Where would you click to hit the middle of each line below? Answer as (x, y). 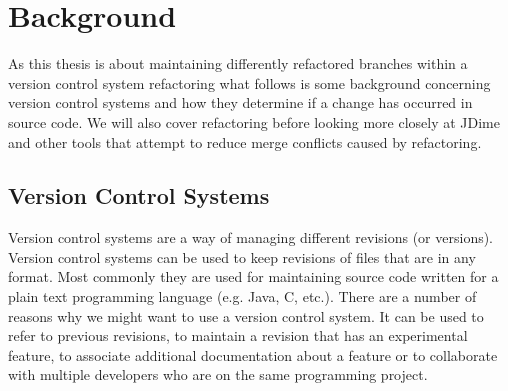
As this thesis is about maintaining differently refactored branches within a (238, 63)
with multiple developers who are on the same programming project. (218, 374)
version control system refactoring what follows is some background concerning (249, 82)
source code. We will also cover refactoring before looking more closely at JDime (254, 121)
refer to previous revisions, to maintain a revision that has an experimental (238, 335)
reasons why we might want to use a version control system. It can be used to (246, 315)
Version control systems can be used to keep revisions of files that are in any (242, 256)
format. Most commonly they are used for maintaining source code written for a (253, 276)
